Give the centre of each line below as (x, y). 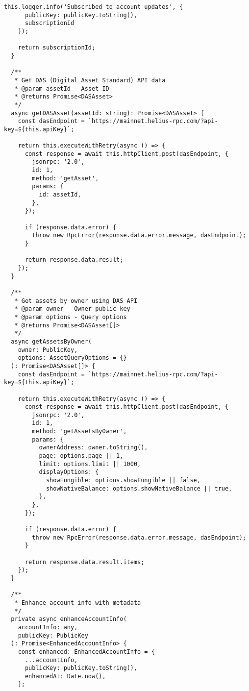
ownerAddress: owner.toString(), (93, 448)
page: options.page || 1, (81, 456)
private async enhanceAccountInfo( (69, 619)
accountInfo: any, (48, 627)
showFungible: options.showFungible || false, (123, 481)
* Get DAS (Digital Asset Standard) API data (90, 80)
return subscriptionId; (57, 48)
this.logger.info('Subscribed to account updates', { (94, 7)
